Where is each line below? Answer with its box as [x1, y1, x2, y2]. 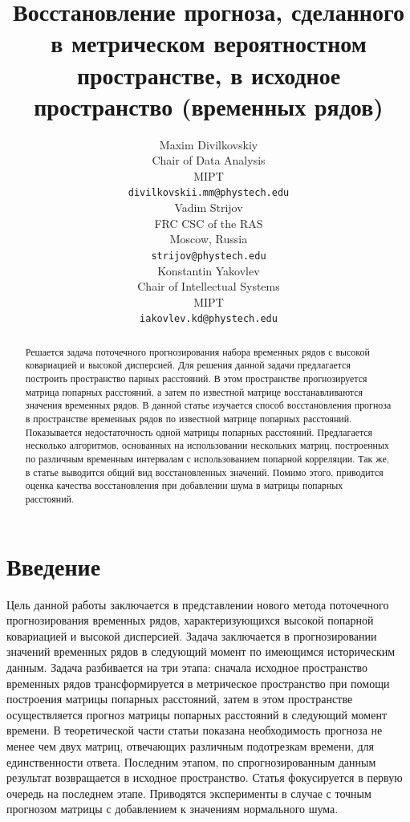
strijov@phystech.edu [151, 250, 266, 262]
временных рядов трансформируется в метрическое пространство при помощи [6, 674, 390, 691]
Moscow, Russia [169, 230, 248, 247]
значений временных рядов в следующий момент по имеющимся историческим [6, 643, 396, 660]
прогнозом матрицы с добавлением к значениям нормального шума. [6, 800, 339, 817]
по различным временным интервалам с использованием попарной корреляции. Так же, [25, 452, 389, 466]
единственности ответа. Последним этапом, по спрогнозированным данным [6, 753, 376, 770]
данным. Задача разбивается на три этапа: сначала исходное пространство [6, 658, 368, 675]
